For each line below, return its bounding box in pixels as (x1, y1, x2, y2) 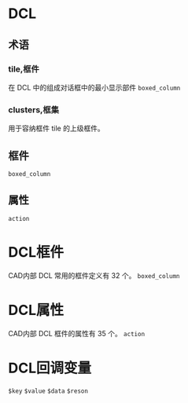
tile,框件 (8, 64, 39, 75)
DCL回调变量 (8, 359, 92, 377)
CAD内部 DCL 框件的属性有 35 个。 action (8, 328, 146, 338)
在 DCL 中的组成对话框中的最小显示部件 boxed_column (8, 82, 181, 92)
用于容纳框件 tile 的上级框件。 (8, 123, 105, 134)
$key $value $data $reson (8, 387, 89, 395)
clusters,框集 (8, 104, 59, 115)
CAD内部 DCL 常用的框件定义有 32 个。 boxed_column (8, 270, 180, 280)
